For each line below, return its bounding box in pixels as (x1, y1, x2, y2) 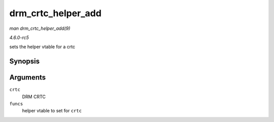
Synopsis (9, 57, 40, 66)
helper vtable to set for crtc (22, 108, 82, 114)
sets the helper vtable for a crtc (9, 44, 76, 50)
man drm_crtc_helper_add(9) (9, 25, 71, 31)
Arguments (9, 73, 46, 82)
